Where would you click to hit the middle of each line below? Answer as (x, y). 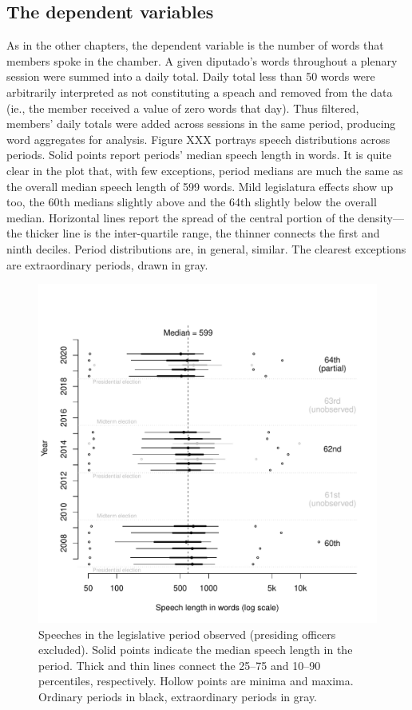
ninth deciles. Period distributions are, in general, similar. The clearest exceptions (206, 248)
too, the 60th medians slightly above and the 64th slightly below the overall (192, 202)
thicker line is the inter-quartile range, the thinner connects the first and (203, 233)
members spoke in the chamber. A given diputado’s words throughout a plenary (202, 60)
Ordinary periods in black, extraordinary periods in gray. (178, 697)
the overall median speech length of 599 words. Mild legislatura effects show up (200, 186)
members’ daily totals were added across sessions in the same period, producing (201, 124)
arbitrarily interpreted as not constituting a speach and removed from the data (200, 92)
